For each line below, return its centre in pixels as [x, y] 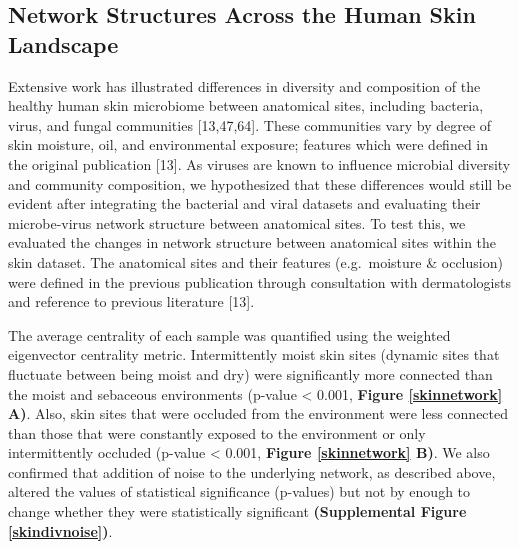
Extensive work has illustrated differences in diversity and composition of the [244, 85]
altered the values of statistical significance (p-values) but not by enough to [239, 491]
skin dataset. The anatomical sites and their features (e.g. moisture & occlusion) [255, 261]
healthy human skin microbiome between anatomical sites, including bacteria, [246, 105]
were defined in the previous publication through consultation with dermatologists [259, 281]
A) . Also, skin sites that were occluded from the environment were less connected [258, 413]
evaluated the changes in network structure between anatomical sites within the [252, 242]
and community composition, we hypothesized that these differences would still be [260, 183]
